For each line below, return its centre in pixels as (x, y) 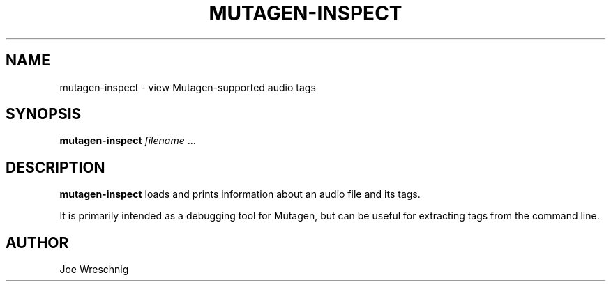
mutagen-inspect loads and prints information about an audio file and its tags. (240, 194)
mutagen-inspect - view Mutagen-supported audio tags (188, 87)
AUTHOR (37, 242)
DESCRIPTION (55, 167)
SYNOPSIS (44, 114)
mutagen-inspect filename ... (128, 141)
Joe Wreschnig (94, 270)
